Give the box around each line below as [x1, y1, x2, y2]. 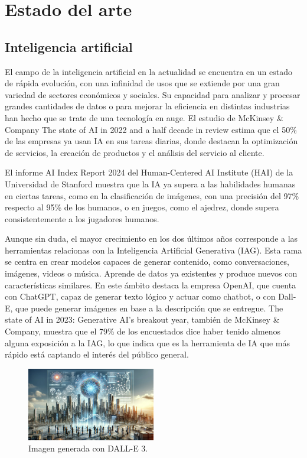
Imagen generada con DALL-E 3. [28, 442, 148, 454]
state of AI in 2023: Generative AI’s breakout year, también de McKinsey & [5, 313, 280, 326]
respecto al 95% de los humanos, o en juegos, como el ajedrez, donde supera [5, 201, 279, 213]
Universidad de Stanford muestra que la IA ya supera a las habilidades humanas [5, 177, 296, 190]
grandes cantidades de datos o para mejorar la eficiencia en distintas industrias [5, 100, 290, 112]
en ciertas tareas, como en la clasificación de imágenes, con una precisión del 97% [5, 189, 299, 202]
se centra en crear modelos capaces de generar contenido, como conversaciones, [5, 255, 289, 268]
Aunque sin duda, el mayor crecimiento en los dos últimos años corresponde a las [5, 232, 298, 245]
